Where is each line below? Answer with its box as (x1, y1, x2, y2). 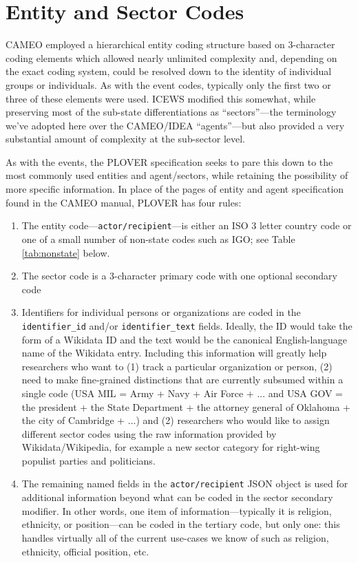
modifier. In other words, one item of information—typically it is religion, (21, 503, 332, 518)
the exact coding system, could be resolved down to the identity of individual (6, 64, 332, 78)
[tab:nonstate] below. (21, 245, 110, 259)
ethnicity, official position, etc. (21, 544, 149, 558)
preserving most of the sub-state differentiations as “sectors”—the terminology (6, 105, 337, 119)
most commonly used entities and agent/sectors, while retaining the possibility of (6, 168, 348, 182)
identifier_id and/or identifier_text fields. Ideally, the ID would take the (21, 318, 352, 332)
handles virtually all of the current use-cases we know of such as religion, (21, 530, 329, 544)
